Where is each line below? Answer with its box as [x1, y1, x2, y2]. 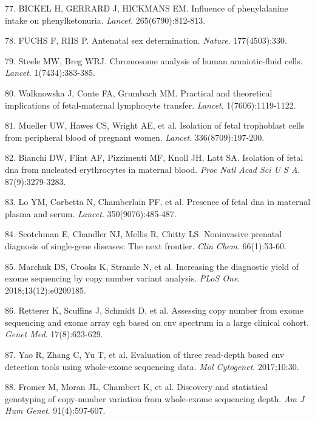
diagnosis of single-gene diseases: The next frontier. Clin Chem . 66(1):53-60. [5, 239, 286, 252]
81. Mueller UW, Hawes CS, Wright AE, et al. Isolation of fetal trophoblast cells [5, 119, 305, 132]
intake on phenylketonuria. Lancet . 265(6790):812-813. [5, 13, 206, 26]
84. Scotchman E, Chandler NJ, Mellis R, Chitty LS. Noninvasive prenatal [5, 227, 282, 240]
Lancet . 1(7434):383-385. [5, 66, 95, 79]
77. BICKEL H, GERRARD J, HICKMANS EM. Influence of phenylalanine [5, 2, 288, 14]
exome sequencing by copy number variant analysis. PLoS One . [5, 272, 240, 285]
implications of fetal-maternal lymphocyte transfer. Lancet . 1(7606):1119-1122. [5, 98, 296, 111]
